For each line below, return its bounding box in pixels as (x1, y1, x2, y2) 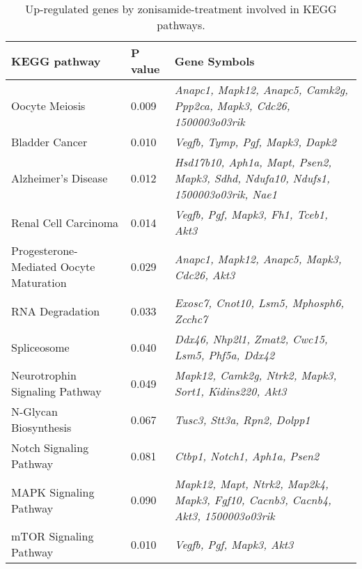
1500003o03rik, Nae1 (174, 186, 277, 202)
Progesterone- (11, 242, 78, 258)
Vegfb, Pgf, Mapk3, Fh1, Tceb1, (174, 206, 328, 222)
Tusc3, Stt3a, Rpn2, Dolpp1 (174, 411, 310, 428)
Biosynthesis (11, 419, 72, 435)
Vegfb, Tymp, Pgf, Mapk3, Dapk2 (174, 134, 336, 150)
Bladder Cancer (11, 134, 88, 150)
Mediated (11, 258, 57, 274)
